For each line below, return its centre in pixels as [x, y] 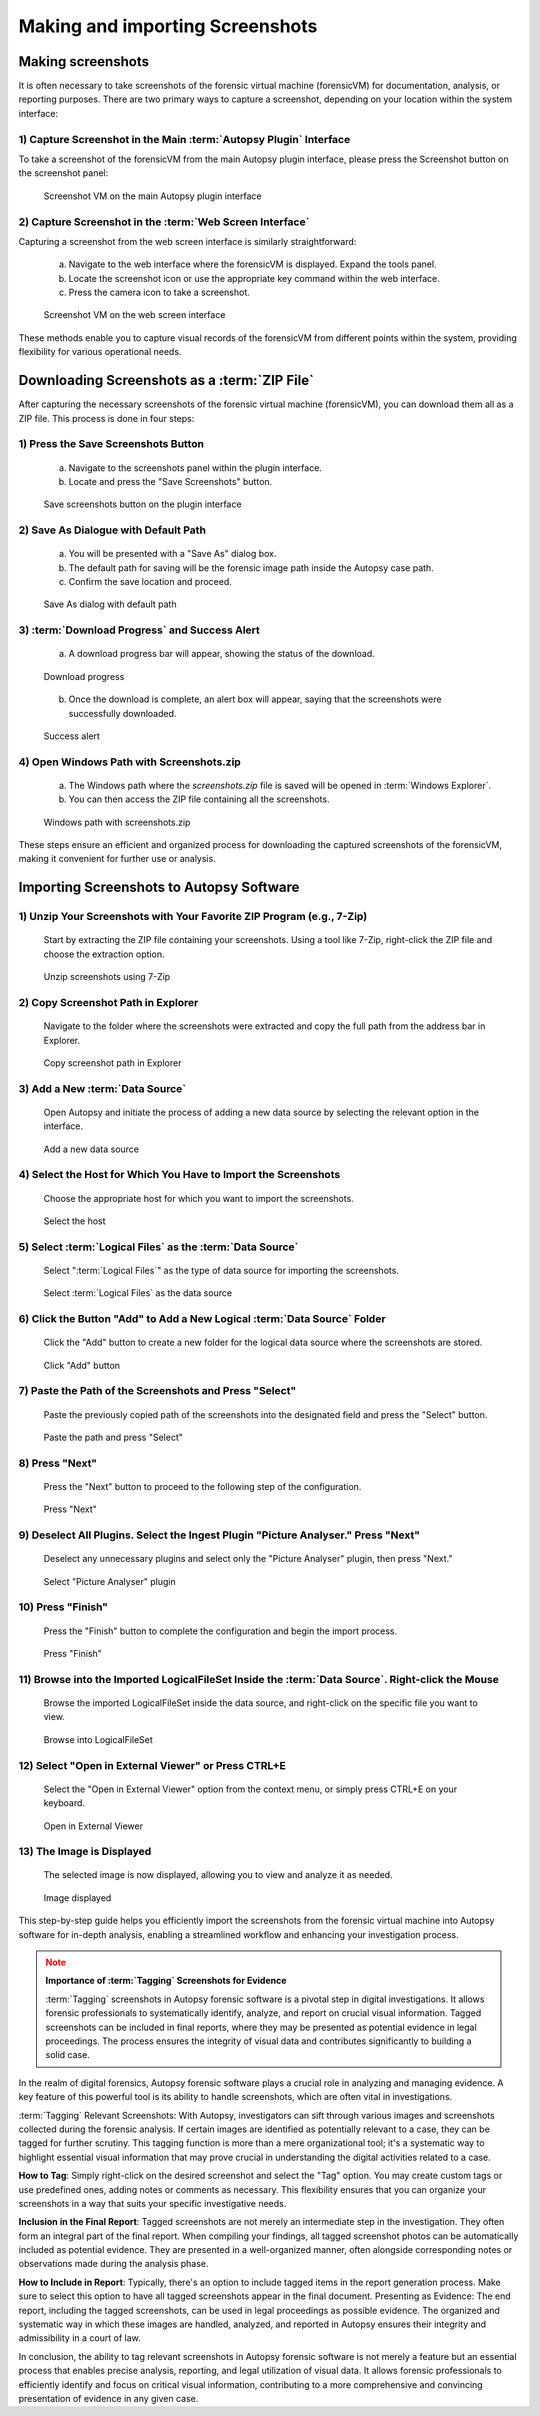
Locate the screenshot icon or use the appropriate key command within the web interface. [254, 278]
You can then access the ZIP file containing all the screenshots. [199, 799]
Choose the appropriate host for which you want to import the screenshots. [198, 1198]
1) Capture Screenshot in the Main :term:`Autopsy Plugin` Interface [184, 139]
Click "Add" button [81, 1365]
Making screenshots [84, 61]
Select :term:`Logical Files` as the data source [138, 1293]
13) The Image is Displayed [85, 1852]
